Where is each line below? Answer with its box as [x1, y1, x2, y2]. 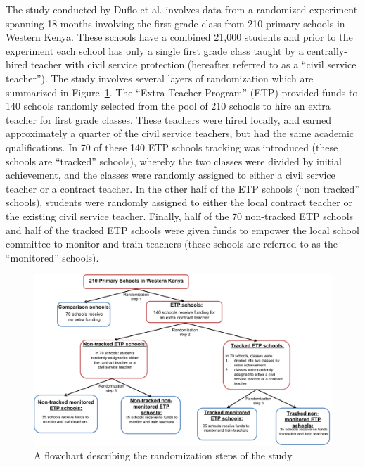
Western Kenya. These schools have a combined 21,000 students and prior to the [6, 30, 353, 44]
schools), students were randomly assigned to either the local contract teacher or [6, 195, 352, 210]
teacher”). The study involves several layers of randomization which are [6, 70, 314, 85]
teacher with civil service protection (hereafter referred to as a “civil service [30, 57, 357, 72]
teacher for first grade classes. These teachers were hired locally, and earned [6, 112, 332, 127]
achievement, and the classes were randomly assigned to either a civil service [6, 167, 335, 182]
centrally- [307, 43, 347, 58]
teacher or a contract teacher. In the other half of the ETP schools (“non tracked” [6, 181, 359, 196]
